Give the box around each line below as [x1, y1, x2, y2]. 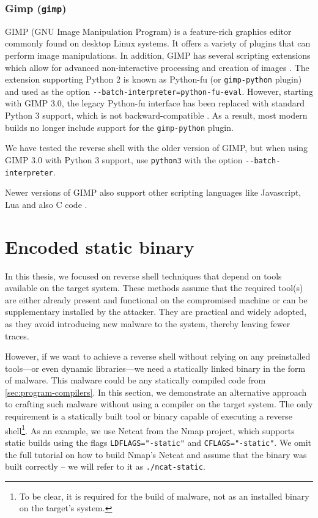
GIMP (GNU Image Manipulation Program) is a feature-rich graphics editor [5, 24, 292, 37]
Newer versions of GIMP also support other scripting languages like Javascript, [5, 186, 301, 199]
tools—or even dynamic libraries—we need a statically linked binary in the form [5, 361, 306, 374]
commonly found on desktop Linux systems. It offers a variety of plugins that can [5, 37, 311, 50]
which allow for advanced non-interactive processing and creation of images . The [5, 61, 309, 73]
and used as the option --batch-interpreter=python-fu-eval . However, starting [5, 84, 313, 97]
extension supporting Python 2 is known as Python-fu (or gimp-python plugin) [5, 73, 302, 86]
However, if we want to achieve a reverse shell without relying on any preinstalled [5, 350, 311, 363]
